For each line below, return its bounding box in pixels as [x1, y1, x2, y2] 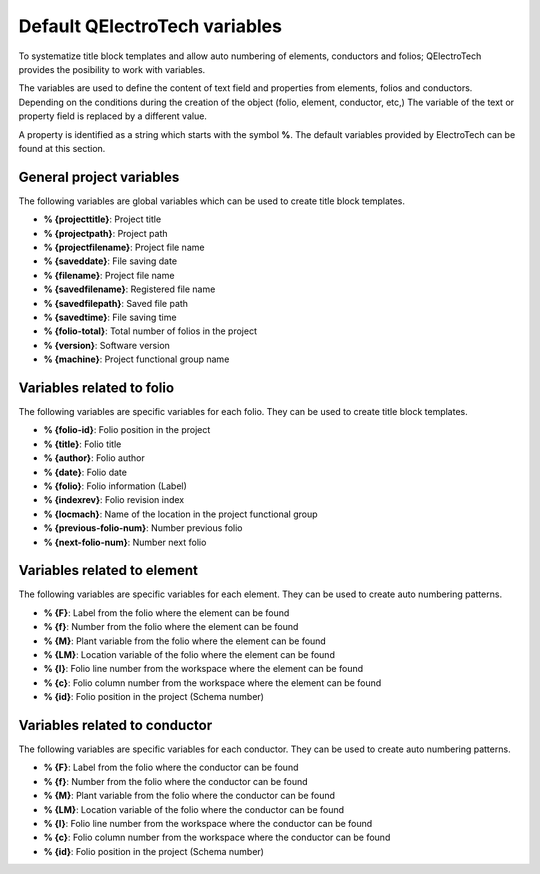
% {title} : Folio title [43, 438, 122, 450]
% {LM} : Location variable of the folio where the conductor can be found [43, 803, 345, 815]
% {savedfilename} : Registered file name [43, 283, 216, 295]
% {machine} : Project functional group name [43, 353, 230, 365]
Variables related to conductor [18, 716, 213, 734]
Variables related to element [18, 562, 199, 579]
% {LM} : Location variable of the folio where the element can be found [43, 648, 335, 660]
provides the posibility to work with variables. [18, 63, 206, 75]
